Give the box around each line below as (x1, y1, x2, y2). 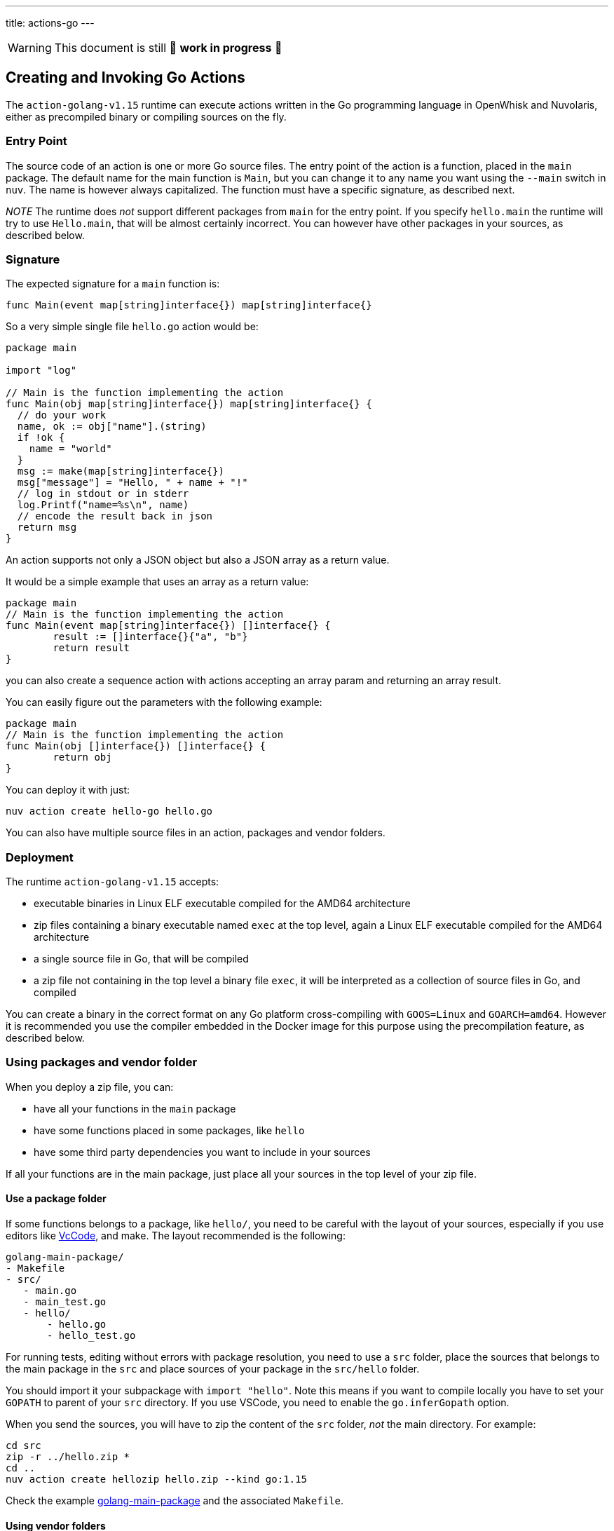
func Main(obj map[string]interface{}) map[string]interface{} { (6, 398, 372, 410)
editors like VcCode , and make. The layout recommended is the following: (6, 1230, 346, 1242)
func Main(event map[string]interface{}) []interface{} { (6, 620, 331, 632)
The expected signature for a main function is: (6, 278, 220, 290)
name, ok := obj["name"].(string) (17, 421, 207, 433)
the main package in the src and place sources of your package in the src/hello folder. (6, 1363, 420, 1375)
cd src (6, 1440, 41, 1452)
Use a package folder (6, 1192, 107, 1205)
